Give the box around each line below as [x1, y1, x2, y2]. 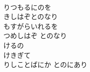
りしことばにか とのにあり [3, 59, 88, 70]
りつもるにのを [3, 1, 52, 12]
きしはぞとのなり [3, 11, 58, 22]
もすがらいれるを [3, 21, 58, 31]
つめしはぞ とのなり [3, 30, 67, 41]
